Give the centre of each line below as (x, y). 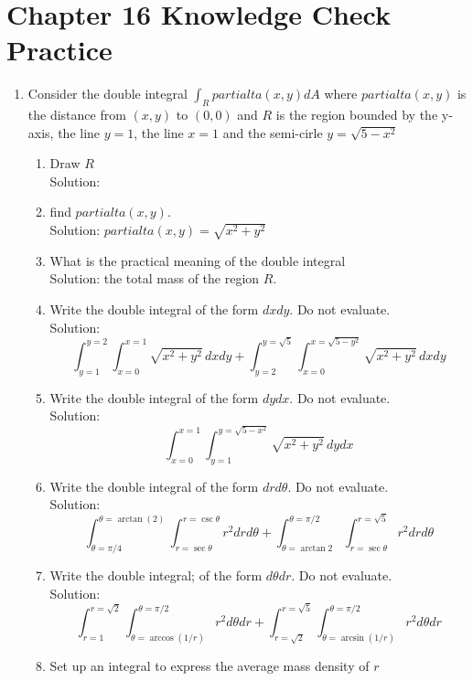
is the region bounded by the (357, 115)
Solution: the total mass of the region (155, 278)
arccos (161, 638)
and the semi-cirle (273, 132)
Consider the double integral (107, 94)
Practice (59, 50)
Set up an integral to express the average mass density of (210, 666)
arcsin (352, 638)
